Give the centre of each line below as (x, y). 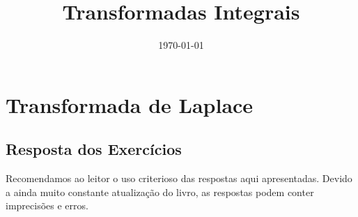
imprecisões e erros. (47, 205)
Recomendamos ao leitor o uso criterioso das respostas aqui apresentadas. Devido (179, 178)
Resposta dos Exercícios (94, 149)
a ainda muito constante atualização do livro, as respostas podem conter (160, 192)
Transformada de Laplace (130, 104)
